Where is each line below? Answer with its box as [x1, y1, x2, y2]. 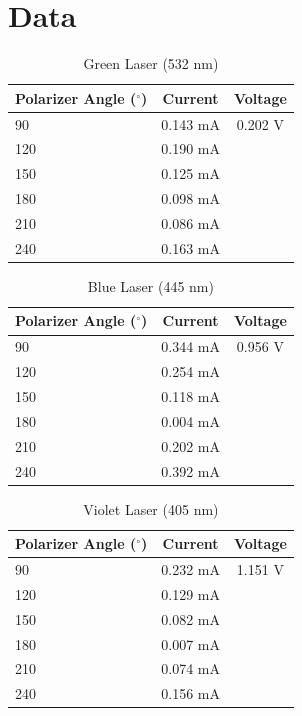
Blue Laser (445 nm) [87, 275, 214, 296]
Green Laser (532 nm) [83, 53, 219, 74]
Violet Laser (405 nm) [83, 498, 219, 519]
